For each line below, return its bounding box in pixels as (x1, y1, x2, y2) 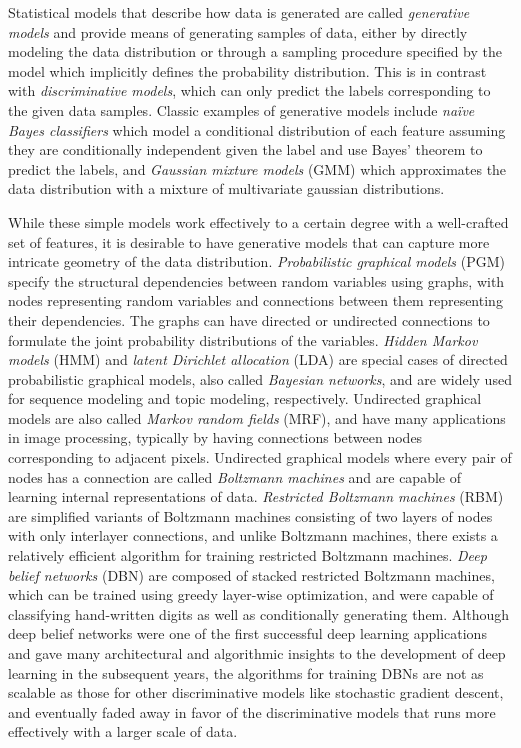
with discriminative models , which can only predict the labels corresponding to (8, 80, 491, 101)
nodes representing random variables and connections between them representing (8, 290, 503, 311)
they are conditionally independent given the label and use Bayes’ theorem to (8, 139, 483, 160)
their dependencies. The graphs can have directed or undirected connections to (8, 309, 490, 330)
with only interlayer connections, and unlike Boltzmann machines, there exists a (8, 525, 498, 546)
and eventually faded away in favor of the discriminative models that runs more (8, 701, 496, 722)
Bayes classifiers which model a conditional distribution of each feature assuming (8, 119, 506, 140)
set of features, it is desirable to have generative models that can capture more (8, 231, 490, 252)
